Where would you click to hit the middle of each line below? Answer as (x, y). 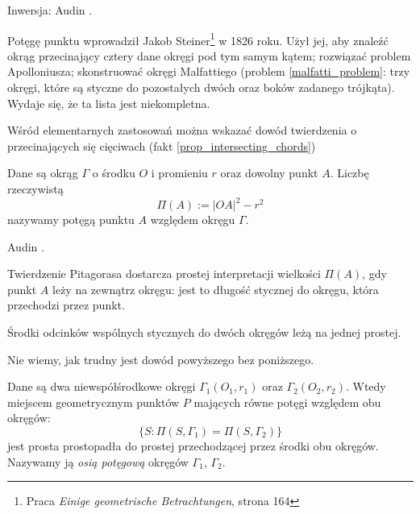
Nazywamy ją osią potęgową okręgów (98, 461)
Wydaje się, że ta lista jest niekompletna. (109, 103)
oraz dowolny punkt (269, 173)
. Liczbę (349, 173)
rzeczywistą (35, 189)
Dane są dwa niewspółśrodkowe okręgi (102, 386)
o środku (114, 173)
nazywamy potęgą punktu (71, 220)
